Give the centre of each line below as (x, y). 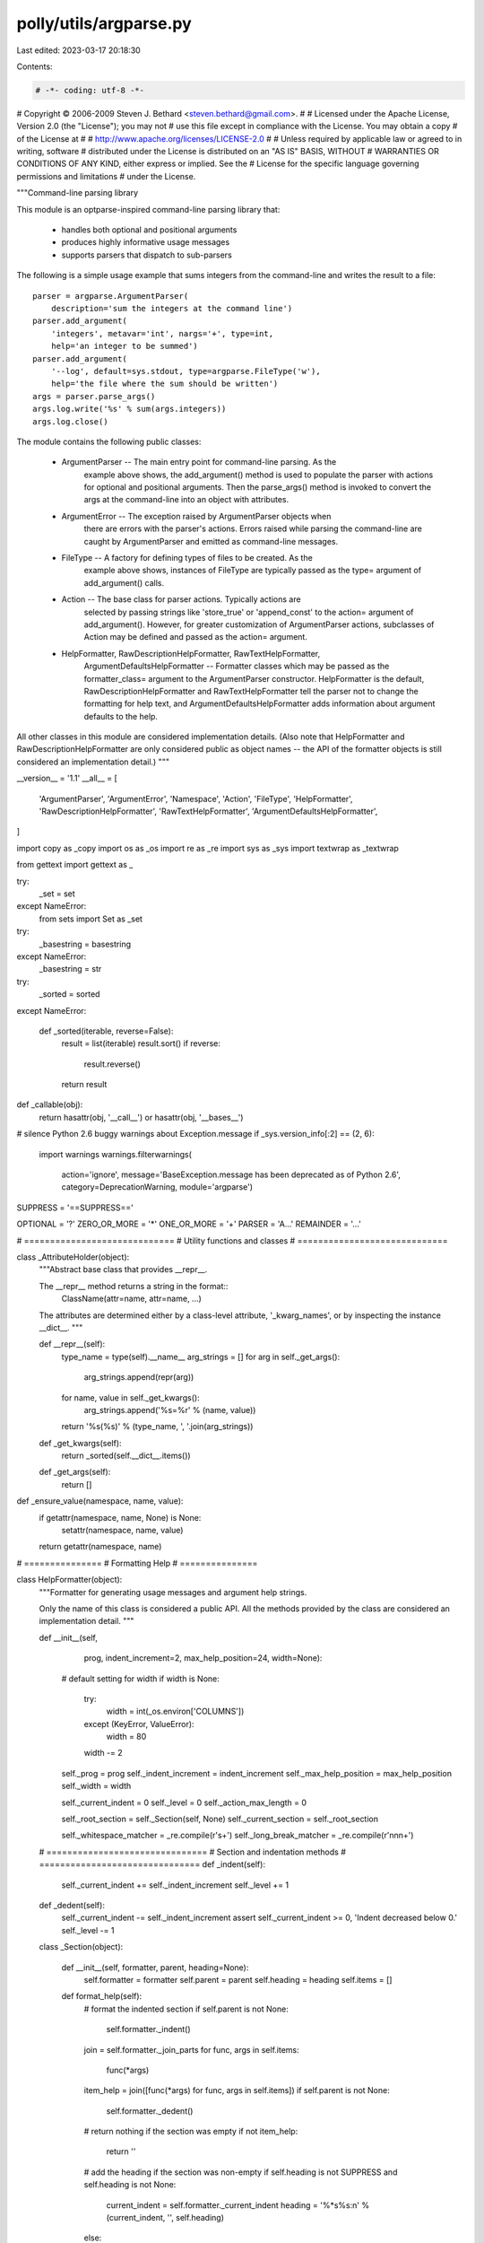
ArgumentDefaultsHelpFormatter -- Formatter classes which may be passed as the (237, 666)
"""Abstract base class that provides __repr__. (123, 1270)
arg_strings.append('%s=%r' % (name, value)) (170, 1410)
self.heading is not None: (130, 2185)
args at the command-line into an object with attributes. (186, 500)
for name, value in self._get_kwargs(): (131, 1397)
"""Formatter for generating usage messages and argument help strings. (173, 1592)
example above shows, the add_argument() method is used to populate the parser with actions (259, 475)
